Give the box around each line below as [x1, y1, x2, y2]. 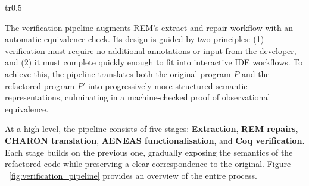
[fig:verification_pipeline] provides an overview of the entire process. [9, 169, 257, 181]
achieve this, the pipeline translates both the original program [5, 67, 231, 80]
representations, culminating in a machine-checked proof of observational [5, 91, 270, 103]
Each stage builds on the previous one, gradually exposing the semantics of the [5, 146, 293, 158]
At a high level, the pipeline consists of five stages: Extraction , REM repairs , [5, 122, 298, 135]
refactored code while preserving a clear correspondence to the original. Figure [5, 157, 291, 170]
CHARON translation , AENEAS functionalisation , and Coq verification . [5, 134, 305, 146]
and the [241, 67, 270, 80]
